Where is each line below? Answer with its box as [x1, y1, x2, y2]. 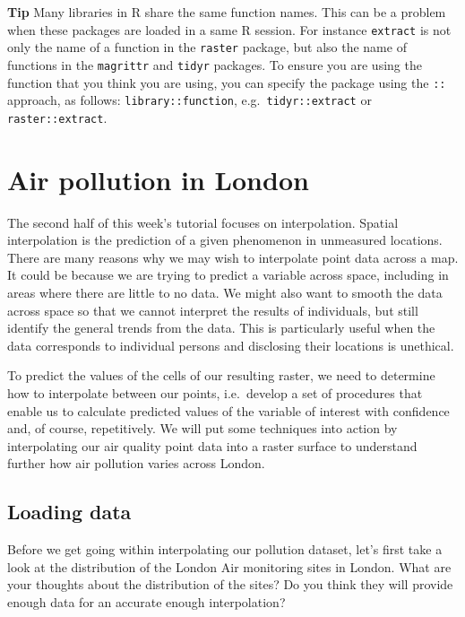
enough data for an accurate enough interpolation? [7, 592, 286, 611]
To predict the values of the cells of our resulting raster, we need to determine [7, 366, 435, 385]
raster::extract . [7, 108, 108, 126]
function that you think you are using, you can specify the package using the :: [7, 73, 446, 91]
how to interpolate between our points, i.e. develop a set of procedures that [7, 384, 423, 402]
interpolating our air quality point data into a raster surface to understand [7, 436, 418, 455]
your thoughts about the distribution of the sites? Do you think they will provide [7, 575, 453, 594]
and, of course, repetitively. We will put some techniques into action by [7, 419, 398, 438]
